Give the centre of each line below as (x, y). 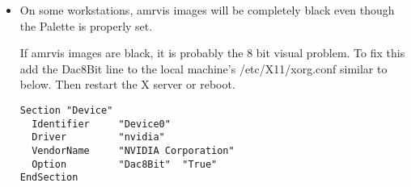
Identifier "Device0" (101, 124)
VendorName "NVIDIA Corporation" (133, 150)
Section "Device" (66, 110)
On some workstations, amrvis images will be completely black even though (207, 10)
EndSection (49, 178)
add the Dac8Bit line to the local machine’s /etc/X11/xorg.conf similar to (203, 68)
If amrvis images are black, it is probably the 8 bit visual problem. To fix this (212, 53)
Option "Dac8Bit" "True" (125, 164)
